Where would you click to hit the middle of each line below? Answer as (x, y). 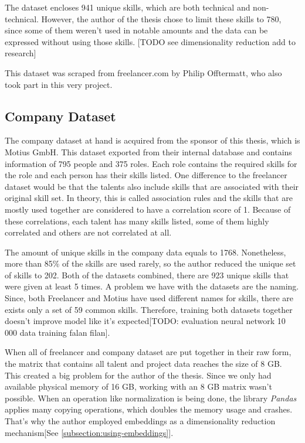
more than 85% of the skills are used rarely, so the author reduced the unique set (150, 263)
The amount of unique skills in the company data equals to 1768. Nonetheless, (145, 252)
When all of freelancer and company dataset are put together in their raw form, (148, 352)
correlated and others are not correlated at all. (88, 232)
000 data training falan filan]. (57, 332)
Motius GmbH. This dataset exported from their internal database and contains (148, 151)
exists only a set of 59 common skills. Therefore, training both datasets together (149, 309)
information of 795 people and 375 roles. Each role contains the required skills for (151, 163)
